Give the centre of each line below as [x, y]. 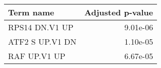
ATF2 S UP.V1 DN [42, 41]
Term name [31, 12]
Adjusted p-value [119, 12]
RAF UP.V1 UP [37, 56]
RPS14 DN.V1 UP [41, 27]
